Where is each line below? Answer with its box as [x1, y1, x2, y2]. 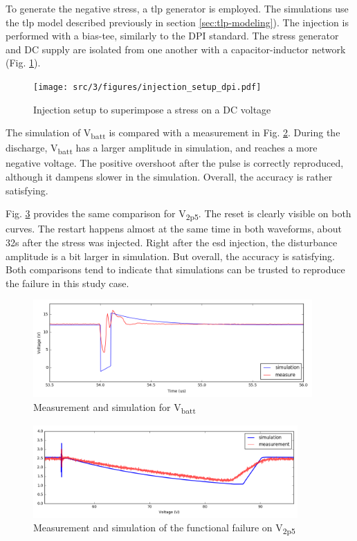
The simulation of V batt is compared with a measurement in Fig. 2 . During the [6, 125, 340, 142]
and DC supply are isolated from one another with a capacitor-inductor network [6, 42, 346, 56]
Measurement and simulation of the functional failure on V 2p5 [33, 520, 295, 536]
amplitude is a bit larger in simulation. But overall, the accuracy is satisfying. [6, 248, 335, 263]
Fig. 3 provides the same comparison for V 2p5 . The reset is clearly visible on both [6, 206, 351, 223]
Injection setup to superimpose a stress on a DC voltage [33, 102, 271, 116]
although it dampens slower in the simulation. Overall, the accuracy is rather [6, 169, 333, 184]
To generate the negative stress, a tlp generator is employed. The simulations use [6, 1, 349, 15]
